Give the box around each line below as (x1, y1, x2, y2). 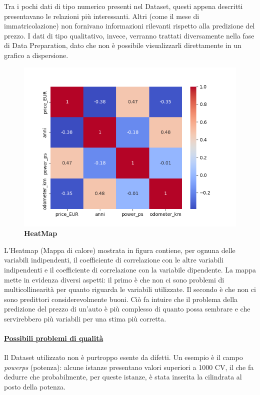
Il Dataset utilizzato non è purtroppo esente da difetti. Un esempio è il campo (4, 352, 243, 362)
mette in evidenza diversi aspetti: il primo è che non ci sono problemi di (4, 274, 224, 284)
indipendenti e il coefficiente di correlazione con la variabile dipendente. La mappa (4, 264, 256, 274)
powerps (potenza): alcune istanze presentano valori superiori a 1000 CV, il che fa (4, 361, 254, 372)
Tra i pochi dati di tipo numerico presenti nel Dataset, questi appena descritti (4, 1, 243, 11)
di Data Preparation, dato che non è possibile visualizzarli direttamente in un (4, 40, 241, 50)
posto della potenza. (4, 381, 65, 392)
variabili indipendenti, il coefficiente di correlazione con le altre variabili (4, 254, 223, 265)
